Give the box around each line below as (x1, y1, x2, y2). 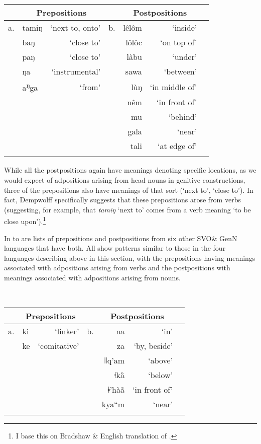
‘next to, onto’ (50, 22, 101, 33)
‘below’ (148, 369, 173, 381)
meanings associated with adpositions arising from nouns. (4, 272, 181, 282)
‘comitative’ (38, 340, 79, 352)
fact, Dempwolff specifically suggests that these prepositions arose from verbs (4, 194, 241, 205)
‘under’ (172, 51, 197, 62)
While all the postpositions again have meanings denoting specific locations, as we (4, 165, 256, 175)
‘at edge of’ (157, 140, 197, 152)
